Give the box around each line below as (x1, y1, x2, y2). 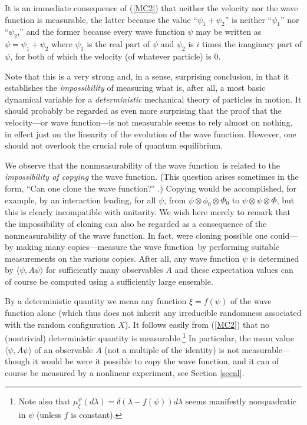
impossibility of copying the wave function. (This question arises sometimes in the (5, 170, 299, 183)
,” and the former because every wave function (17, 25, 185, 38)
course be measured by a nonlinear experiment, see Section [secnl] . (5, 366, 245, 378)
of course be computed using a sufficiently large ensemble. (5, 275, 213, 287)
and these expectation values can (174, 263, 293, 276)
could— (270, 229, 298, 241)
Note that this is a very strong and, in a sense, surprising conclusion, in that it (5, 70, 289, 82)
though (5, 355, 30, 367)
